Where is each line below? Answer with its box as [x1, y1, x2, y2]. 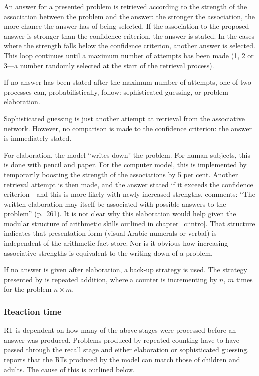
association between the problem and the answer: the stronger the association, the [4, 11, 255, 21]
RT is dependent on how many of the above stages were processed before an [4, 325, 236, 335]
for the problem [4, 284, 52, 294]
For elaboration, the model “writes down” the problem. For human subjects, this [4, 149, 251, 160]
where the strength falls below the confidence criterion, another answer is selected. [4, 40, 255, 51]
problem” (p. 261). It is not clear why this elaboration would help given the [4, 208, 236, 219]
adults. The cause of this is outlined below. [4, 364, 135, 374]
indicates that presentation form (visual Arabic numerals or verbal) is [4, 228, 217, 238]
